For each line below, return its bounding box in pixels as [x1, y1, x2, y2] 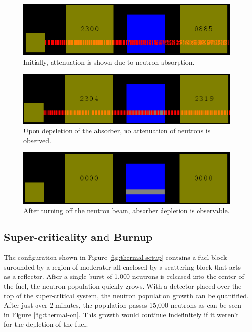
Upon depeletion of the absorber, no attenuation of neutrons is [23, 126, 211, 136]
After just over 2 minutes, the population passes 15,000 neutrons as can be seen [4, 300, 241, 310]
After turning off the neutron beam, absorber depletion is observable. [23, 205, 230, 216]
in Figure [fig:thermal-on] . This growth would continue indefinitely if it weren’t [4, 309, 239, 319]
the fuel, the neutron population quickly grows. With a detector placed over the [4, 280, 242, 291]
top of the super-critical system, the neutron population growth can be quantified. [4, 290, 249, 300]
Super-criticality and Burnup [4, 229, 153, 244]
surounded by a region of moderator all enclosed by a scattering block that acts [4, 261, 241, 272]
